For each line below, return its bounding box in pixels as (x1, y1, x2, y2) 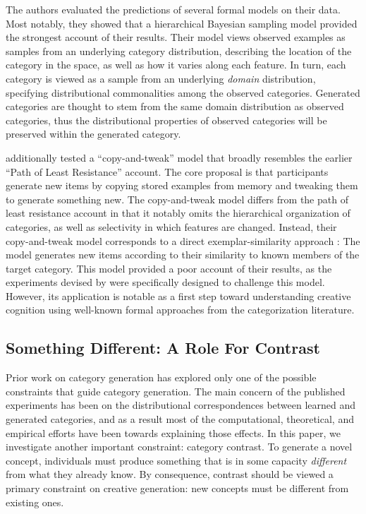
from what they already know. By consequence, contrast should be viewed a (6, 467, 334, 482)
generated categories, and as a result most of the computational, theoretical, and (6, 412, 354, 426)
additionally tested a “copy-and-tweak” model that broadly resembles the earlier (6, 150, 353, 165)
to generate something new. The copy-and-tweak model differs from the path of (6, 191, 348, 206)
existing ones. (6, 494, 64, 509)
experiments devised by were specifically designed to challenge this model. (6, 275, 325, 289)
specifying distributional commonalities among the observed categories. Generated (6, 85, 360, 100)
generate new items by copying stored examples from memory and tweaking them (6, 178, 358, 193)
